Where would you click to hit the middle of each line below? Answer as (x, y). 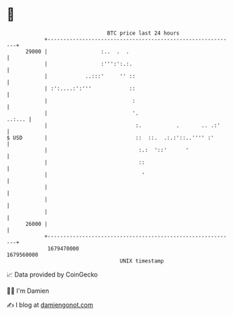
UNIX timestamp (142, 261)
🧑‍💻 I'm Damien (28, 291)
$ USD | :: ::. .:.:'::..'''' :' (111, 138)
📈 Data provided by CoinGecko (52, 274)
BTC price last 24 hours (143, 33)
